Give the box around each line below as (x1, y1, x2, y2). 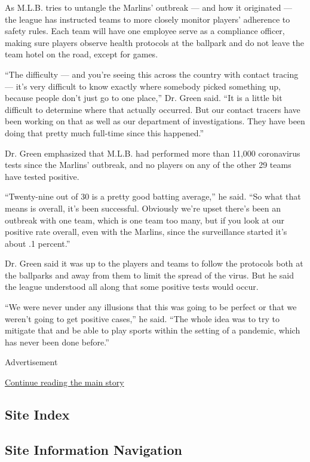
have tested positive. (5, 170, 79, 182)
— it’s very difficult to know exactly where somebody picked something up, (5, 79, 281, 92)
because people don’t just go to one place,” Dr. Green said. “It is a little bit (5, 91, 283, 104)
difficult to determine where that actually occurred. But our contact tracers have (5, 103, 300, 115)
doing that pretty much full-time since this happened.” (5, 126, 204, 139)
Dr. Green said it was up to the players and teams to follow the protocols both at (5, 257, 303, 270)
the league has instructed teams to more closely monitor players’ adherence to (5, 13, 290, 25)
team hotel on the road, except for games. (5, 48, 158, 60)
